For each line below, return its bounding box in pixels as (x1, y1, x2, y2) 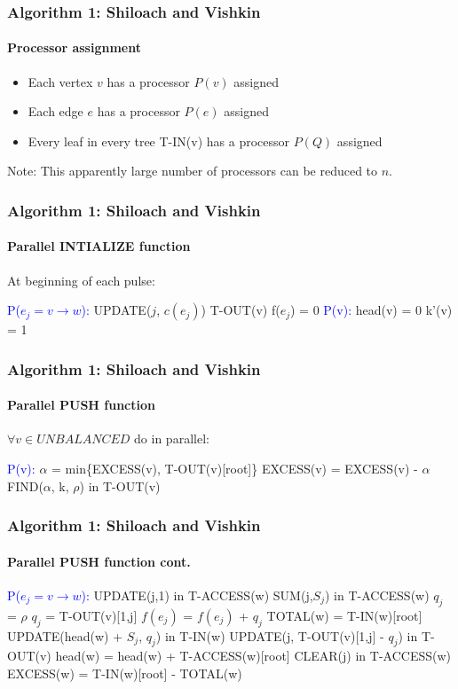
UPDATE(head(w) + (7, 626, 123, 645)
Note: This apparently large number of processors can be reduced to (7, 161, 378, 180)
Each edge (28, 102, 83, 121)
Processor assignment (7, 38, 141, 57)
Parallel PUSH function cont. (7, 552, 191, 570)
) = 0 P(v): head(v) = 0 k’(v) (290, 301, 453, 319)
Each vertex (28, 72, 93, 90)
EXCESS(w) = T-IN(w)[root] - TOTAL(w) (7, 663, 242, 682)
